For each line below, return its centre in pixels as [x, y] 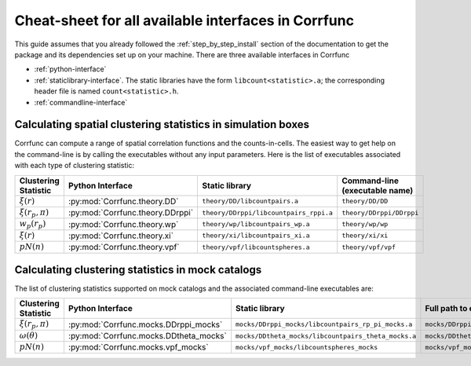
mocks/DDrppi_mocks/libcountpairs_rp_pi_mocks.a [324, 325]
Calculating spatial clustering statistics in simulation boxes [162, 124]
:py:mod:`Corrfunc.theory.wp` [123, 224]
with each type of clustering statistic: [75, 166]
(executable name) [378, 190]
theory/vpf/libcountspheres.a [256, 247]
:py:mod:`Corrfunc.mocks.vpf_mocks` [138, 347]
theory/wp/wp [365, 224]
